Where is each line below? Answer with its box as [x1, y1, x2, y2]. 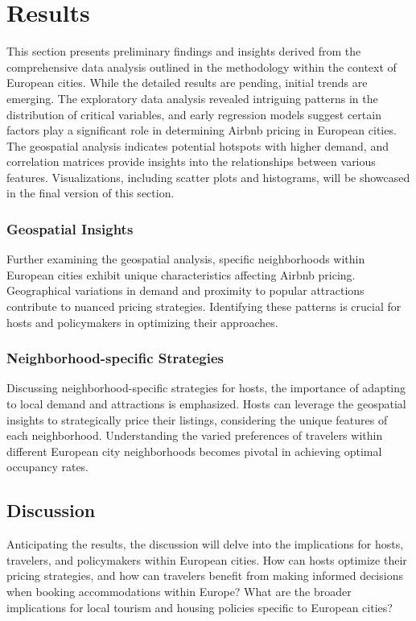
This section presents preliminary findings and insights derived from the [6, 43, 361, 60]
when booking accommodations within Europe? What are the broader [6, 583, 352, 600]
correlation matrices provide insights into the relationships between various [6, 153, 376, 170]
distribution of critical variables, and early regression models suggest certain [6, 106, 381, 122]
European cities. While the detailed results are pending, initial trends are [6, 74, 368, 91]
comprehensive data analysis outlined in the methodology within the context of [6, 58, 397, 75]
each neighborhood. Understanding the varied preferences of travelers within [6, 427, 383, 444]
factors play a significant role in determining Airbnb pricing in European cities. [6, 122, 397, 139]
